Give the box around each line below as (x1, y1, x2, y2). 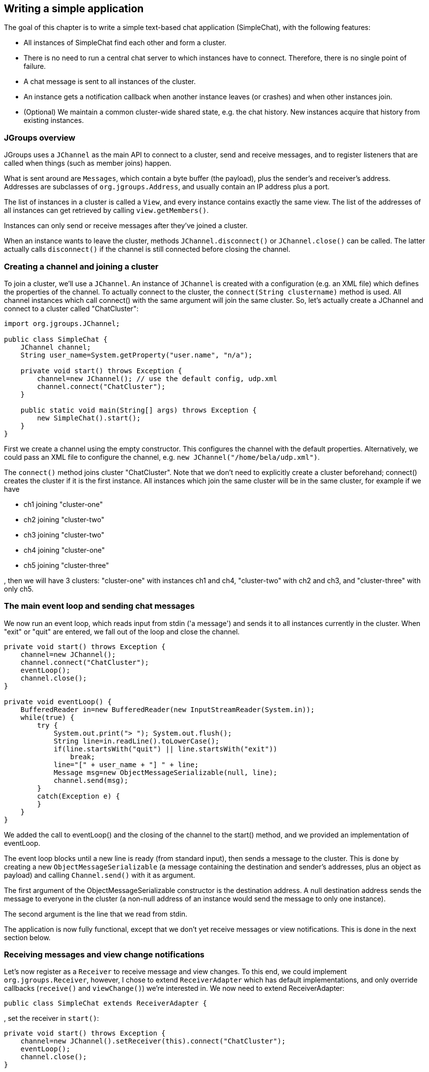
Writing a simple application (4, 2, 144, 15)
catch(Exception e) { (37, 792, 120, 800)
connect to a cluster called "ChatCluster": (4, 304, 139, 313)
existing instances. (24, 116, 84, 125)
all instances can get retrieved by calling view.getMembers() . (4, 206, 209, 215)
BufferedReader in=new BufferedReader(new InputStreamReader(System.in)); (20, 705, 315, 714)
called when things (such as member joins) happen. (4, 159, 172, 168)
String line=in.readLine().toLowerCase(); (54, 737, 220, 745)
